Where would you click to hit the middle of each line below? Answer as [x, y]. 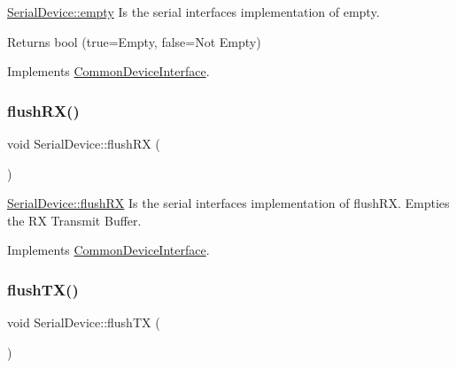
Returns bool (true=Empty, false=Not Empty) [134, 41]
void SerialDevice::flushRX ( [84, 143]
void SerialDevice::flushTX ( [84, 322]
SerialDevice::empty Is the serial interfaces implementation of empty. [194, 11]
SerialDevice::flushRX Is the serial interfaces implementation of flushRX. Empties [228, 203]
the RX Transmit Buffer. [74, 220]
